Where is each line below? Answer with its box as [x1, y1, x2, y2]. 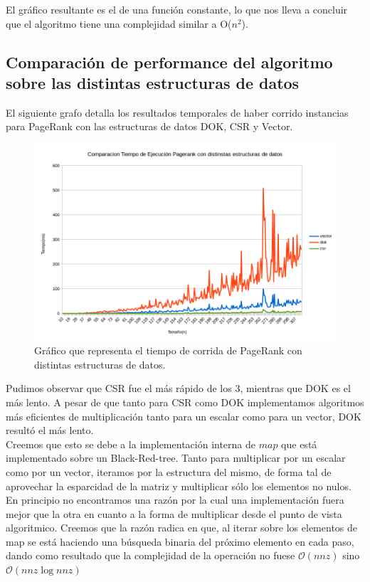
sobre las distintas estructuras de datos [6, 71, 300, 93]
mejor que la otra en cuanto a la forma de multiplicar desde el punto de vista [6, 506, 342, 521]
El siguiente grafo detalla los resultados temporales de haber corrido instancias [6, 105, 349, 120]
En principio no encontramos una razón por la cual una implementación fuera [6, 492, 344, 507]
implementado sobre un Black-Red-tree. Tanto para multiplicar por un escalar [6, 450, 346, 465]
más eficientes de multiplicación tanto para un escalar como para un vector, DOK [6, 408, 361, 423]
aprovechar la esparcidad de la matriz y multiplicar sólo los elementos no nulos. [6, 478, 351, 493]
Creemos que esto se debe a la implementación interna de [6, 436, 256, 451]
